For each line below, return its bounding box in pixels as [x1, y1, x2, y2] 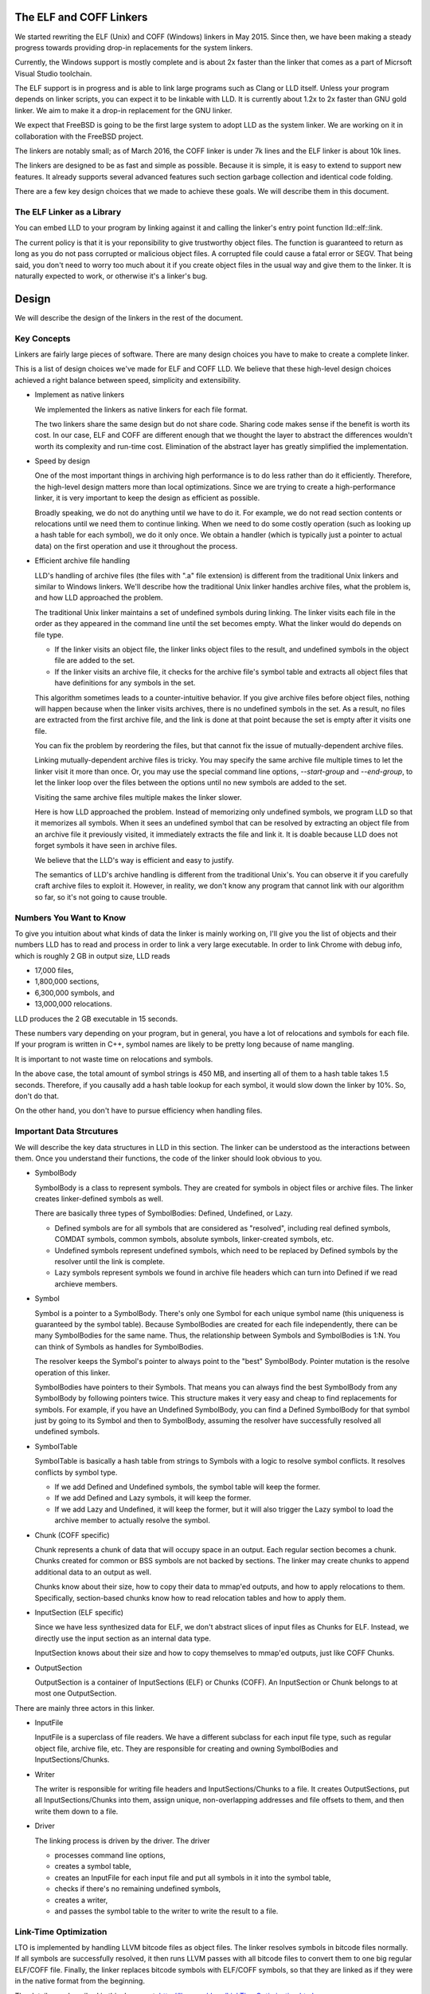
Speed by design [34, 456, 91, 466]
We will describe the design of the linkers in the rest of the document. [14, 313, 243, 322]
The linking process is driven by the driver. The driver [34, 1835, 210, 1846]
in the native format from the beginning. [14, 1976, 145, 1986]
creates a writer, [54, 1895, 108, 1905]
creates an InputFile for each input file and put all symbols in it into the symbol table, [54, 1873, 331, 1882]
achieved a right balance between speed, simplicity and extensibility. [14, 375, 241, 384]
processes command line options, [54, 1850, 166, 1860]
